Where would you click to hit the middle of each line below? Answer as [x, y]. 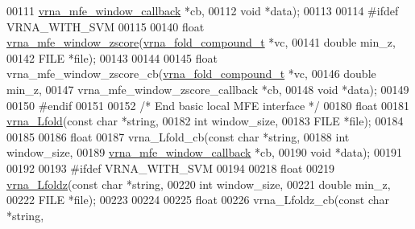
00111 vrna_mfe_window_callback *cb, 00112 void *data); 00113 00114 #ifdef [203, 10]
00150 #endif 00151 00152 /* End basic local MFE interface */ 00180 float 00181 [208, 105]
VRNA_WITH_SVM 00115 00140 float [106, 26]
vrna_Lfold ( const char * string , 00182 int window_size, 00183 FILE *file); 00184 [205, 121]
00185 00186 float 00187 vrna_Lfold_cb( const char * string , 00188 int [178, 136]
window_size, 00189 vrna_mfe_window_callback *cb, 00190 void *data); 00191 [204, 152]
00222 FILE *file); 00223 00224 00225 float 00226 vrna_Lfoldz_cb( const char [198, 200]
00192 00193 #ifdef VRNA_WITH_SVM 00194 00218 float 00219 [170, 168]
